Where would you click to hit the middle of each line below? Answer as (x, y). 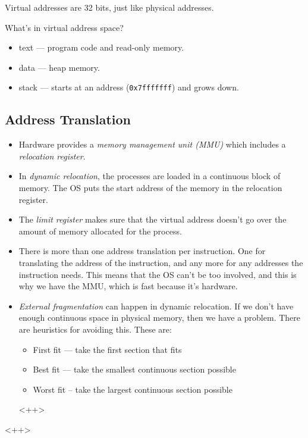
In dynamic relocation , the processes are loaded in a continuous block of (150, 176)
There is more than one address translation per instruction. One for (142, 251)
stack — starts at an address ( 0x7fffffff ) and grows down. (129, 87)
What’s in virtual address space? (64, 27)
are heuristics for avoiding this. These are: (95, 329)
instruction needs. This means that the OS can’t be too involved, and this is (158, 274)
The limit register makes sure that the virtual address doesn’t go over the (153, 219)
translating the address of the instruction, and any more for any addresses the (161, 262)
